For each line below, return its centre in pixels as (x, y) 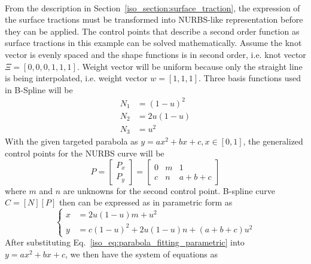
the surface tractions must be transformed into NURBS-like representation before (154, 19)
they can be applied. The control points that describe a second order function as (152, 31)
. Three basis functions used (250, 78)
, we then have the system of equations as (141, 254)
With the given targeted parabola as (71, 141)
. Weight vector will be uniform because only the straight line (190, 66)
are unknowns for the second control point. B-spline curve (169, 190)
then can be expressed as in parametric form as (146, 202)
